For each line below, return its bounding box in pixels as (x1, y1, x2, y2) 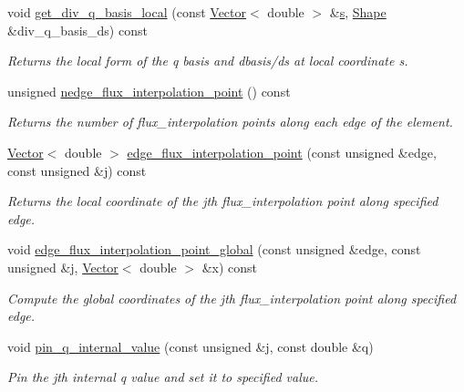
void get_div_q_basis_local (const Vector (7, 3, 247, 21)
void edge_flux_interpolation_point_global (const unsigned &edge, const (7, 240, 421, 259)
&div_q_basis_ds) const (7, 20, 148, 39)
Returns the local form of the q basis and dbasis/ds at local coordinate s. (7, 51, 408, 70)
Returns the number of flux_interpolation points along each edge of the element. (7, 112, 453, 131)
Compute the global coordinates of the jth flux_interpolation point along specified (7, 288, 457, 307)
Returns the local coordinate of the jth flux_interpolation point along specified (7, 191, 438, 211)
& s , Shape (329, 3, 387, 21)
